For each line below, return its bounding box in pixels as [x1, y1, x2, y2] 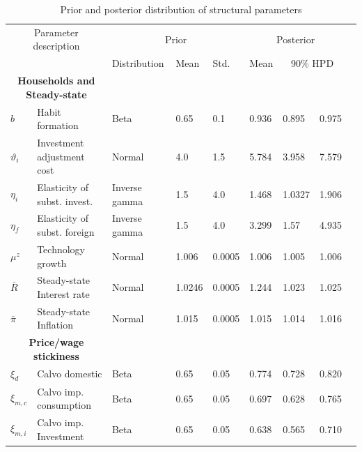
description [33, 38, 80, 53]
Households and [17, 73, 95, 88]
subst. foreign [37, 225, 95, 239]
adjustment [37, 149, 85, 163]
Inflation [37, 317, 73, 332]
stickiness [33, 348, 79, 363]
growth [37, 255, 67, 270]
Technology [37, 241, 86, 256]
